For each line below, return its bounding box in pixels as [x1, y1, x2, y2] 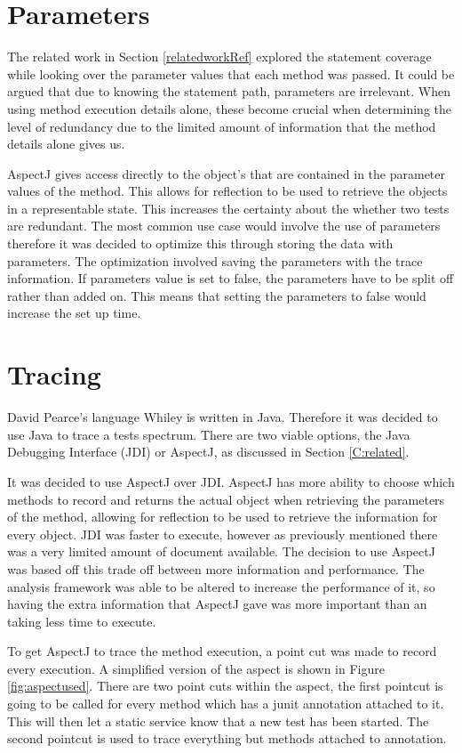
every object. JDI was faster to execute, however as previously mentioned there [7, 524, 438, 543]
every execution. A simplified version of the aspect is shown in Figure [7, 659, 385, 677]
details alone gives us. [7, 134, 125, 153]
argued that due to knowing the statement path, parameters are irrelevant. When [7, 82, 450, 101]
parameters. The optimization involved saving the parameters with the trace [7, 251, 423, 270]
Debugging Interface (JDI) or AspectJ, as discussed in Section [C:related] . [7, 442, 410, 461]
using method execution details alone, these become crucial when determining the [7, 99, 452, 117]
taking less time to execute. [7, 611, 156, 630]
